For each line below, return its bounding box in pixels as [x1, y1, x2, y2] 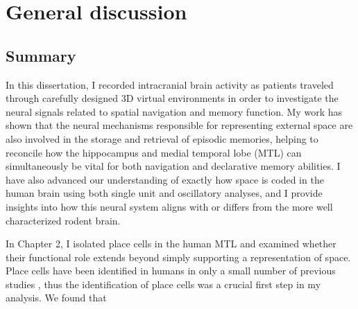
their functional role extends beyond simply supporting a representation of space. [6, 249, 351, 264]
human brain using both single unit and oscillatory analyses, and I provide [6, 186, 323, 200]
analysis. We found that [6, 290, 107, 305]
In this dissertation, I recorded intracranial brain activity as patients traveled [6, 77, 334, 91]
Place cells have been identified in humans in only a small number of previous [6, 263, 336, 278]
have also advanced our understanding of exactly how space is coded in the [6, 172, 324, 186]
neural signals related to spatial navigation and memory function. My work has [6, 104, 343, 118]
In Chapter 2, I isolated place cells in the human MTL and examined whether [6, 236, 336, 251]
